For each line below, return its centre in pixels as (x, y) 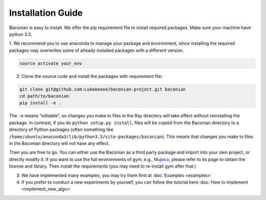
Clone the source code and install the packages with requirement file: (92, 76)
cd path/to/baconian (44, 96)
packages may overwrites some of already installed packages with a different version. (97, 50)
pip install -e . (40, 103)
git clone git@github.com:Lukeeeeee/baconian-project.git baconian (103, 89)
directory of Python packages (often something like (61, 130)
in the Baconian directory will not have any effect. (59, 143)
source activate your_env (51, 63)
